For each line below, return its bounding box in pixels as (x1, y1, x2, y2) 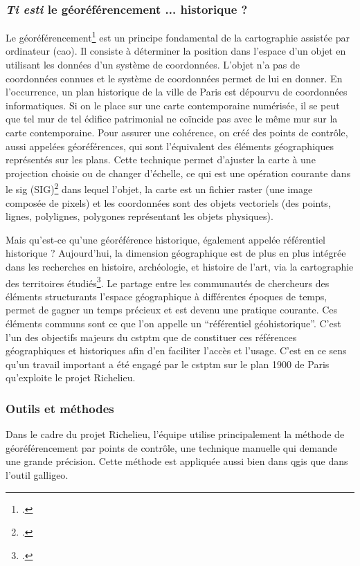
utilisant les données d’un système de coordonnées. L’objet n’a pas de (6, 57, 300, 72)
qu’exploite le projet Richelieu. (6, 370, 136, 385)
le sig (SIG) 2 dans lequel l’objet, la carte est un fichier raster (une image (6, 180, 313, 197)
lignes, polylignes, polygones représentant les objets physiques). (6, 209, 273, 223)
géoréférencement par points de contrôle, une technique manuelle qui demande (6, 440, 337, 455)
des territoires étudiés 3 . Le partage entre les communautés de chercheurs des (6, 273, 330, 290)
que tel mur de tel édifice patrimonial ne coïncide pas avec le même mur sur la (6, 111, 338, 126)
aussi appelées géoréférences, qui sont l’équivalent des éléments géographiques (6, 138, 334, 153)
